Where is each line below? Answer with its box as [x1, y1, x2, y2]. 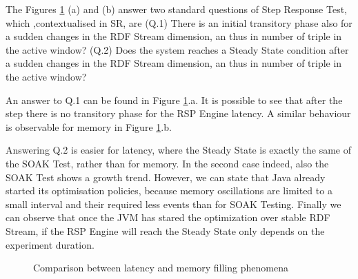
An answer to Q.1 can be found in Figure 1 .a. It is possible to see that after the [6, 92, 343, 107]
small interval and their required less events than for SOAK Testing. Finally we [6, 196, 341, 211]
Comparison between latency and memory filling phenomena [33, 260, 288, 275]
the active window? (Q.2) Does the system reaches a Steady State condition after [6, 42, 349, 56]
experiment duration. [6, 237, 95, 251]
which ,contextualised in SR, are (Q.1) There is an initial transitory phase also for [6, 15, 352, 30]
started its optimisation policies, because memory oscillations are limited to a [6, 183, 332, 198]
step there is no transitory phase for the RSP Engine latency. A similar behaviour [6, 106, 351, 121]
